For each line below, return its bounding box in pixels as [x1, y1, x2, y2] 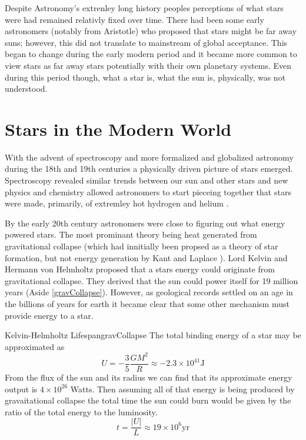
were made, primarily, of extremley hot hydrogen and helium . [5, 197, 229, 209]
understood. [5, 82, 48, 95]
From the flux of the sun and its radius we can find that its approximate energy [5, 371, 292, 383]
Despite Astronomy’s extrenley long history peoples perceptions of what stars [5, 2, 284, 14]
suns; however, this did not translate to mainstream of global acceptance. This [5, 36, 288, 48]
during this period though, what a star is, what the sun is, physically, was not [5, 71, 286, 83]
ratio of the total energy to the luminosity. [5, 405, 158, 418]
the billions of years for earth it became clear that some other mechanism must [5, 298, 290, 309]
